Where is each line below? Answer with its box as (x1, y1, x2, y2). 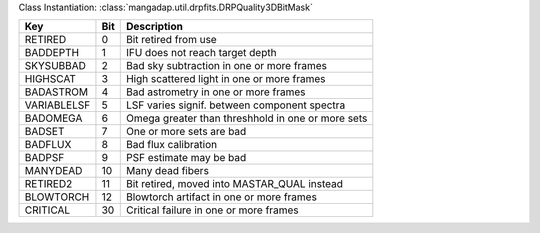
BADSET (24, 125, 65, 139)
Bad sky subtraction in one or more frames (125, 59, 327, 73)
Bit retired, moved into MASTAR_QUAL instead (125, 177, 344, 191)
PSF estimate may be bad (125, 151, 247, 165)
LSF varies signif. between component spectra (125, 98, 346, 112)
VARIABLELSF (24, 98, 91, 112)
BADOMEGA (24, 111, 83, 125)
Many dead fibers (125, 164, 210, 178)
